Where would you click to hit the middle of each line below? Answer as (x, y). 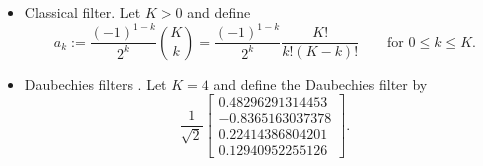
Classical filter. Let (82, 12)
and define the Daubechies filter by (320, 83)
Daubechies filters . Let (95, 83)
